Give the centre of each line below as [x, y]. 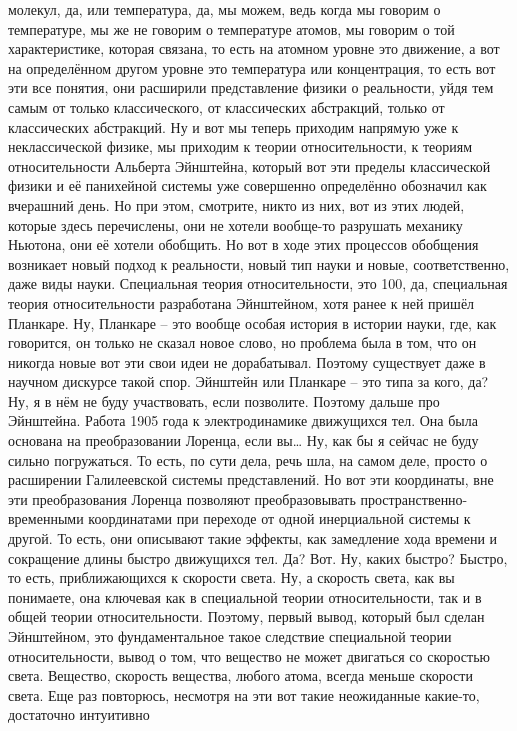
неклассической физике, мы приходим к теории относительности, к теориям [240, 146]
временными [46, 518]
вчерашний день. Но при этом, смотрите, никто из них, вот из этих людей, [236, 204]
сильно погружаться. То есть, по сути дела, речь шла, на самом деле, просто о [248, 459]
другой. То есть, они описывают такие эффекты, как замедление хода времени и [253, 538]
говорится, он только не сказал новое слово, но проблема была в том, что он [242, 342]
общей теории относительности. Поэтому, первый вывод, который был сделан [246, 616]
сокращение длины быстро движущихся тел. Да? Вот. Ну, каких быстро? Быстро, [258, 557]
